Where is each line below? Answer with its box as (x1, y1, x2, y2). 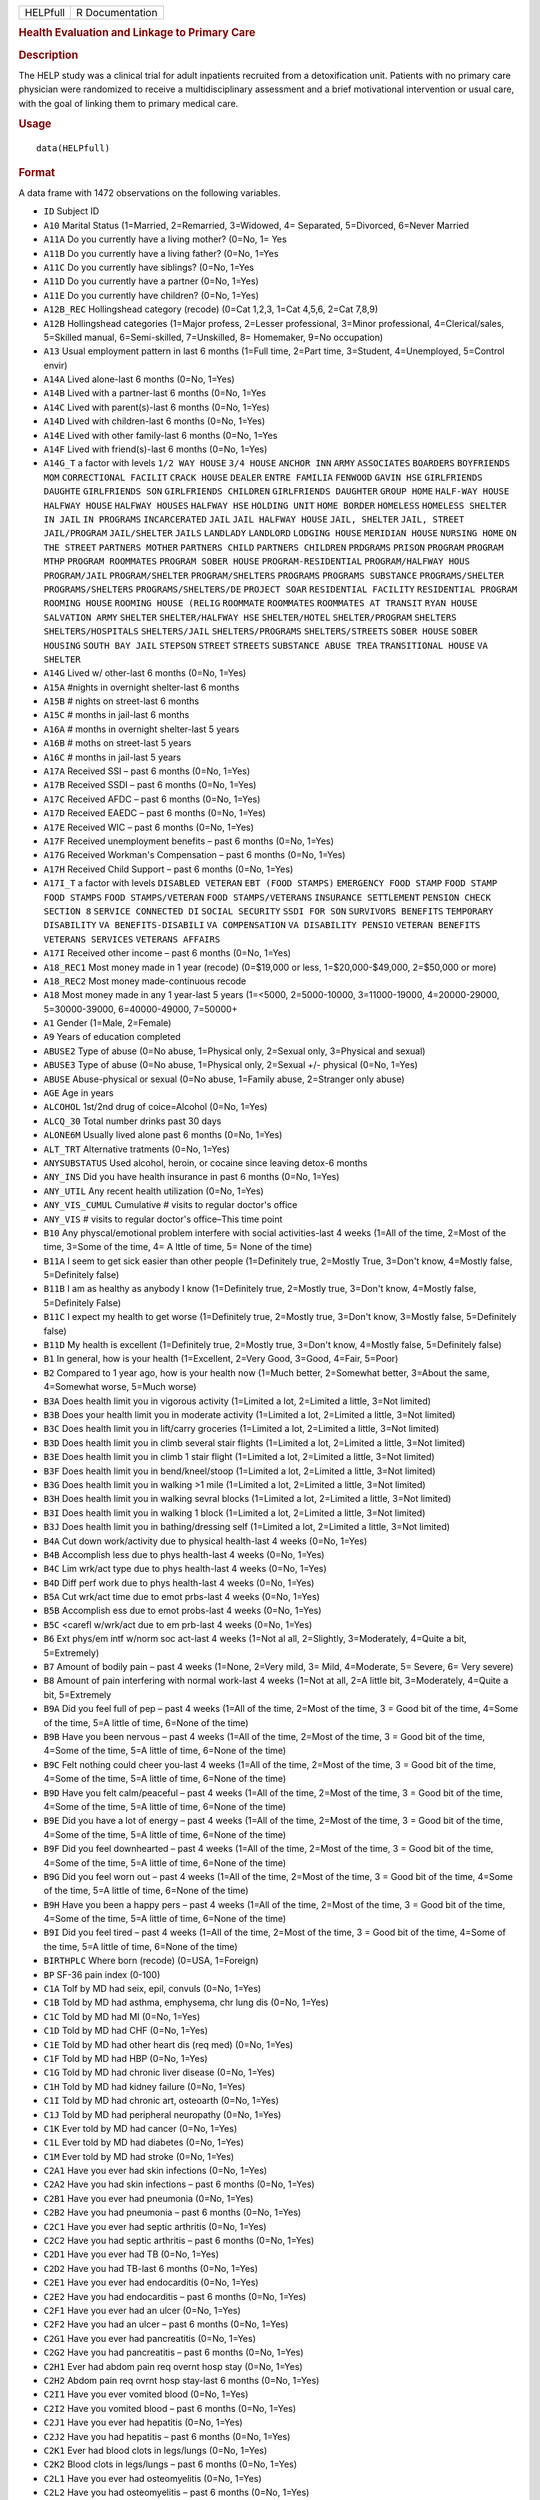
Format (18, 165, 55, 179)
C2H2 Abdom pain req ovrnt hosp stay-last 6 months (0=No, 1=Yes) (43, 2374, 320, 2386)
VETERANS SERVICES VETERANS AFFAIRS (43, 933, 221, 945)
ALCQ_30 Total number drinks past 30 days (43, 1115, 222, 1127)
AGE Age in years (43, 1087, 114, 1099)
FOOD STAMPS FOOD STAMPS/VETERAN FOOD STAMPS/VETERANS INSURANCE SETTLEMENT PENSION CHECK (43, 891, 492, 903)
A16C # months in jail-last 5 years (43, 751, 182, 763)
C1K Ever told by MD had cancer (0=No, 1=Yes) (43, 2122, 238, 2134)
